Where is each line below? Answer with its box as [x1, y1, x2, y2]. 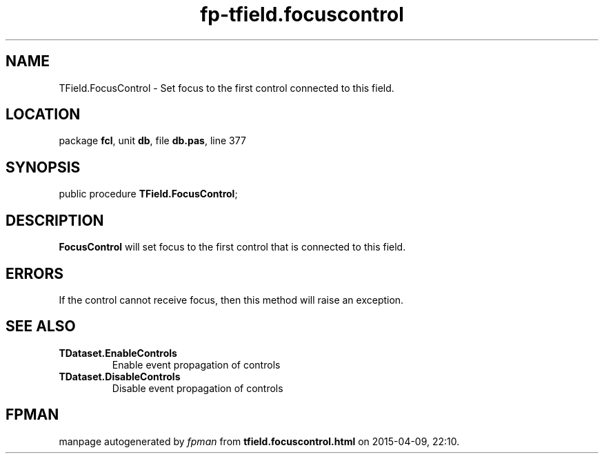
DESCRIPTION [6, 211, 104, 229]
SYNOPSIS [6, 158, 81, 176]
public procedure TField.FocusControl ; [59, 188, 238, 200]
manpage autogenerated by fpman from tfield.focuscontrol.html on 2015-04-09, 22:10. [59, 435, 460, 447]
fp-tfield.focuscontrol [200, 3, 404, 26]
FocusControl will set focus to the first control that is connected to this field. [59, 241, 406, 253]
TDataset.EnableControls [59, 346, 177, 359]
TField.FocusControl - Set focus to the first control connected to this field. [59, 81, 394, 94]
